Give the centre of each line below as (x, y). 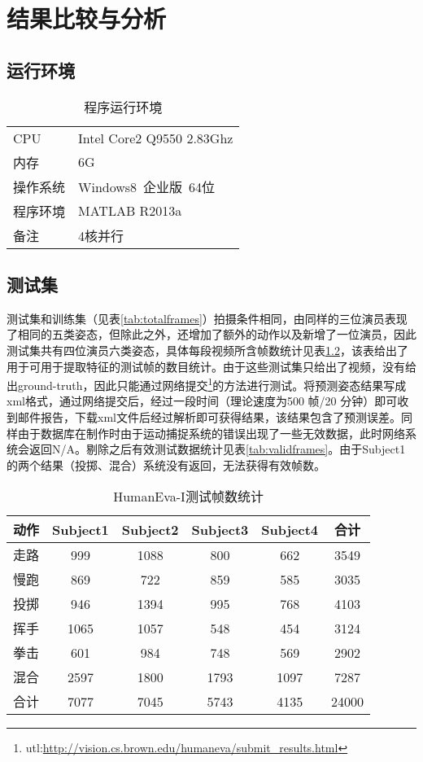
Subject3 (220, 529)
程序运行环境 (123, 107)
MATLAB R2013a (130, 211)
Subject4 (290, 529)
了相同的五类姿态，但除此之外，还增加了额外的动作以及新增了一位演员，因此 (211, 334)
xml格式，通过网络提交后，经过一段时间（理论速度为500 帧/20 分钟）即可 (202, 401)
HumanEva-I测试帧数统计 (188, 497)
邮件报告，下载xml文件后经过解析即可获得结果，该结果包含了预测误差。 (209, 417)
